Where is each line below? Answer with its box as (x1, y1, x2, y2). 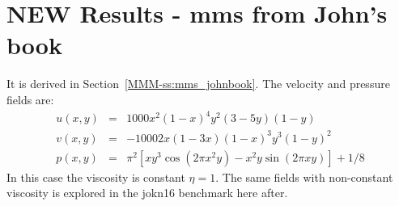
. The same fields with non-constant (215, 168, 393, 185)
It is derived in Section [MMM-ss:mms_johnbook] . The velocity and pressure (6, 75, 390, 92)
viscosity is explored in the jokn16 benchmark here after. (6, 184, 288, 201)
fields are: (6, 90, 54, 107)
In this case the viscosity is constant (6, 168, 185, 185)
